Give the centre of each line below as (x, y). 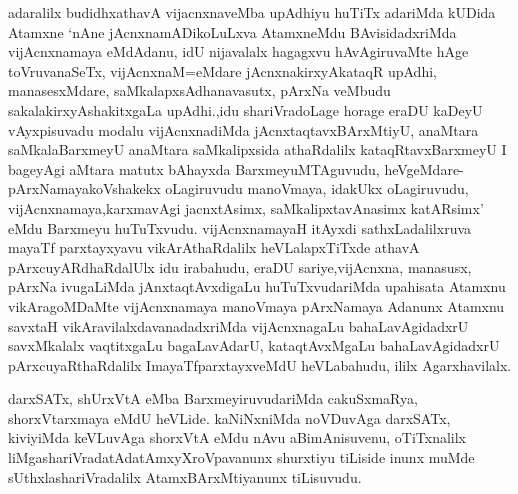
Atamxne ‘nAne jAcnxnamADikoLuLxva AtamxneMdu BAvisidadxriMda (232, 31)
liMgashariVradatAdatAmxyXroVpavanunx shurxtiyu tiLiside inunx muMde (241, 457)
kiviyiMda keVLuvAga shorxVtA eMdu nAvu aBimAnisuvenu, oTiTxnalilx (237, 437)
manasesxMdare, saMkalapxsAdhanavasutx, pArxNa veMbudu (199, 90)
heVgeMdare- (424, 168)
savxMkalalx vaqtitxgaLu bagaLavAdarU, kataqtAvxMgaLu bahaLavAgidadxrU (254, 345)
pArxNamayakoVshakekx (84, 188)
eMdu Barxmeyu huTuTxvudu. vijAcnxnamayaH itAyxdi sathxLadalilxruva (240, 227)
